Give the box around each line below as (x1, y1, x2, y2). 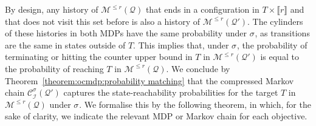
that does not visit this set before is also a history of (5, 15, 201, 27)
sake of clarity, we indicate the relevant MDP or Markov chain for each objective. (5, 110, 307, 122)
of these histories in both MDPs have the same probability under (5, 27, 247, 39)
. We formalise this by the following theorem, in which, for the (79, 98, 311, 110)
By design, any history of (5, 3, 98, 15)
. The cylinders (247, 15, 303, 27)
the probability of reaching (5, 62, 104, 75)
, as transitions (255, 27, 310, 39)
